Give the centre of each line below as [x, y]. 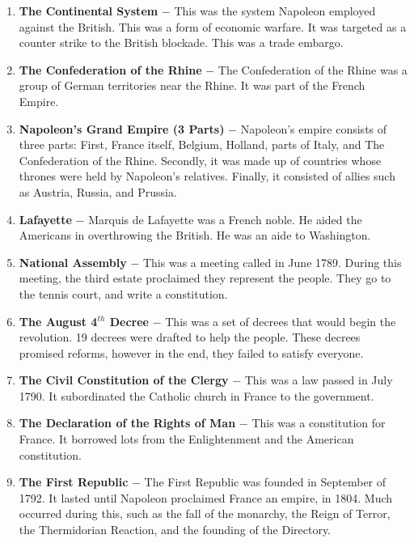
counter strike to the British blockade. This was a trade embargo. [181, 42]
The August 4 [58, 321]
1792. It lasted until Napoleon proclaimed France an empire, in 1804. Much [206, 497]
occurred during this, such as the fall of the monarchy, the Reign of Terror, [205, 513]
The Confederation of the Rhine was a [313, 69]
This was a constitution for [319, 423]
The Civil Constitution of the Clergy [124, 380]
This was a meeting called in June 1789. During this [272, 262]
